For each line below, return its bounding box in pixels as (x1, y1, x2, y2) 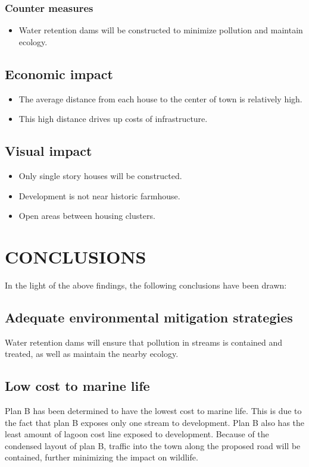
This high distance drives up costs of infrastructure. (18, 112, 208, 125)
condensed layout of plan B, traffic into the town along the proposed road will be (5, 439, 301, 452)
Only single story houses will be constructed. (18, 170, 182, 181)
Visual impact (5, 142, 92, 160)
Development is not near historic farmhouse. (18, 189, 180, 202)
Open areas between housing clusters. (18, 209, 155, 222)
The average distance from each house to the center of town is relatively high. (18, 92, 302, 105)
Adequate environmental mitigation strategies (5, 308, 293, 326)
